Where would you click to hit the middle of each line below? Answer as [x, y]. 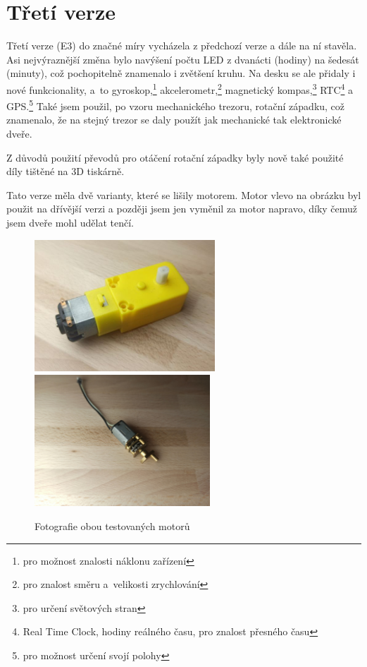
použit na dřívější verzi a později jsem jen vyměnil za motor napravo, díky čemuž [182, 209]
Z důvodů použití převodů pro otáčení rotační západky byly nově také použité [175, 157]
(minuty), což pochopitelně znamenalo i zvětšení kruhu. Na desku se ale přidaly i [181, 73]
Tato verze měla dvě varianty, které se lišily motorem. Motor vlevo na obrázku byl [184, 194]
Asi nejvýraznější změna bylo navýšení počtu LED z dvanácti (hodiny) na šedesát [183, 59]
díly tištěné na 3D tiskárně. [66, 171]
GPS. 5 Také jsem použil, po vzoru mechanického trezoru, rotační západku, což [176, 105]
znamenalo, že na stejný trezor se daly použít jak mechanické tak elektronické [174, 120]
